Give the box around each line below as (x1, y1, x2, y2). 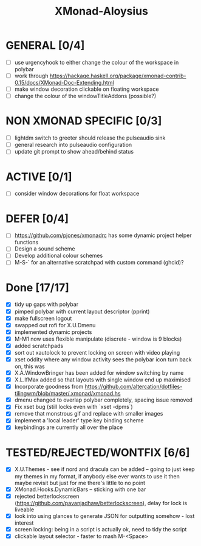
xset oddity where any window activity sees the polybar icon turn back (14, 355, 192, 363)
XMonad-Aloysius (55, 4, 148, 18)
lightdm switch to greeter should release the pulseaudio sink (14, 134, 166, 141)
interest (14, 519, 34, 526)
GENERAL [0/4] (5, 38, 85, 52)
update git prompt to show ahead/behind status (14, 148, 134, 155)
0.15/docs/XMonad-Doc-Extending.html (14, 79, 114, 87)
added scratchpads (14, 342, 64, 349)
